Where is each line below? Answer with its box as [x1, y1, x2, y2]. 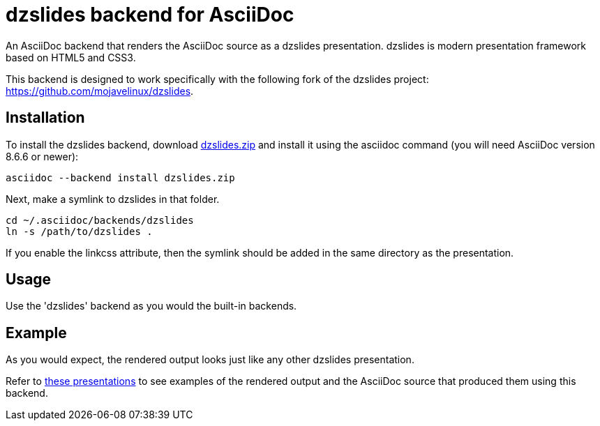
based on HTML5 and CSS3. [6, 51, 136, 63]
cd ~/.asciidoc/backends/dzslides [6, 214, 194, 226]
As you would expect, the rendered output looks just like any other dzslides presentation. [6, 353, 414, 366]
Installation [6, 109, 85, 127]
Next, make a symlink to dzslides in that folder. [6, 192, 220, 205]
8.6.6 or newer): [6, 150, 79, 162]
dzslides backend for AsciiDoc [6, 3, 294, 26]
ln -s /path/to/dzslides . [6, 225, 153, 237]
